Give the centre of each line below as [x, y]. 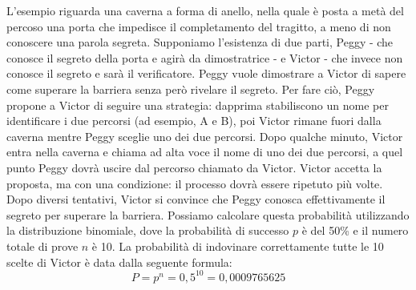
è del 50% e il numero [355, 230]
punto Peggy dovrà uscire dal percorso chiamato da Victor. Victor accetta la [194, 167]
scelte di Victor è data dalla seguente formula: [119, 262]
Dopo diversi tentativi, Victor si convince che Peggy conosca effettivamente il [196, 199]
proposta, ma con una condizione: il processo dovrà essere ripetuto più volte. [195, 183]
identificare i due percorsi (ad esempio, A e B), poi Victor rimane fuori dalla [194, 121]
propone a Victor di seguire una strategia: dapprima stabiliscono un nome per [198, 105]
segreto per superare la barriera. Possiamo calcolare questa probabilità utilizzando [208, 214]
